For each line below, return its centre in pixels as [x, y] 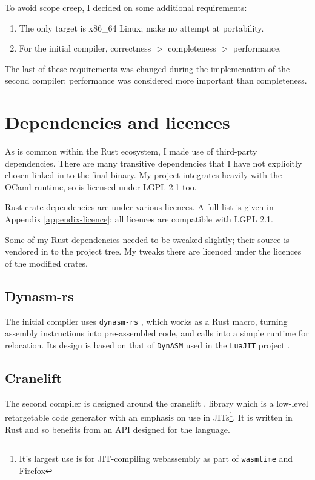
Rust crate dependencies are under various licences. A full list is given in [139, 207]
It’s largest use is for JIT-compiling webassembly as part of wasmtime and [156, 458]
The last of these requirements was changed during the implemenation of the [148, 68]
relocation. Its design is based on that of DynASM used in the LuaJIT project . [148, 345]
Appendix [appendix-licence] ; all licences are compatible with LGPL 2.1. [139, 219]
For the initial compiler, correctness [85, 48]
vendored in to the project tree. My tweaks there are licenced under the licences [153, 251]
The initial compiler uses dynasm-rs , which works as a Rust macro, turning [146, 321]
